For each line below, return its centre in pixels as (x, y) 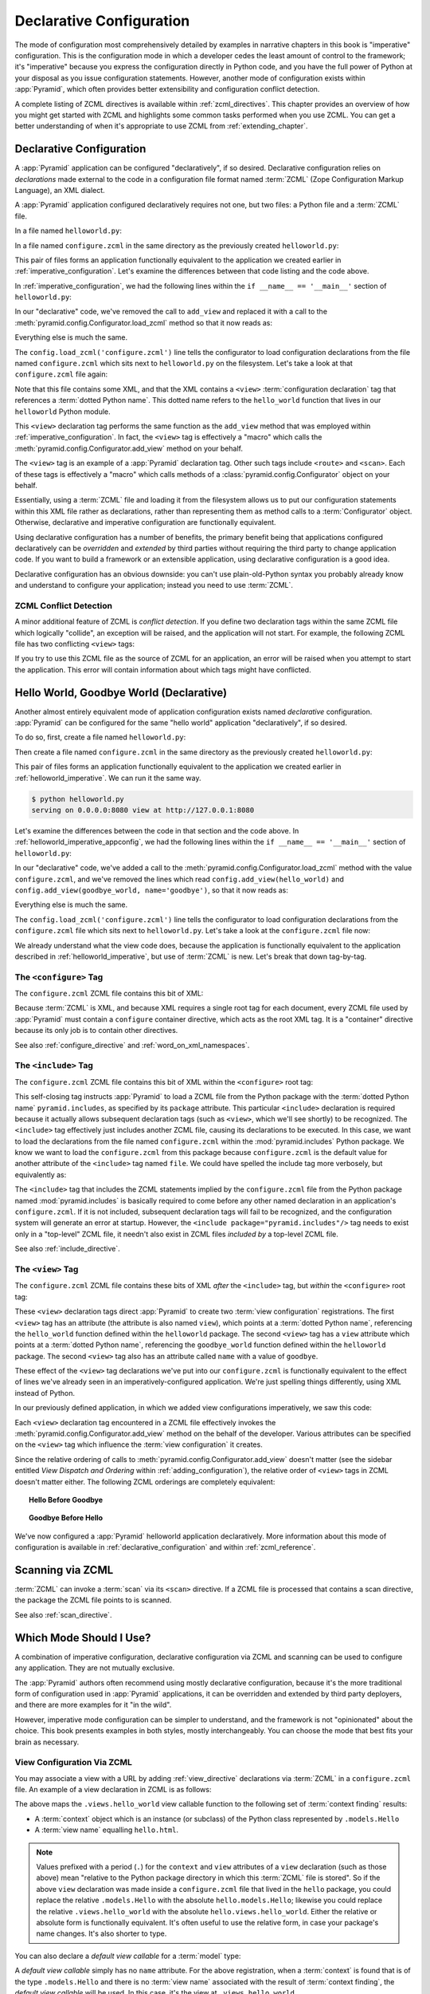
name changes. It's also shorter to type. (102, 1933)
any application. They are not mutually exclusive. (95, 1668)
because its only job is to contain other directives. (96, 1030)
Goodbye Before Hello (66, 1518)
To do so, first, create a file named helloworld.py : (100, 737)
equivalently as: (41, 1174)
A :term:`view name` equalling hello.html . (107, 1830)
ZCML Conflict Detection (64, 605)
